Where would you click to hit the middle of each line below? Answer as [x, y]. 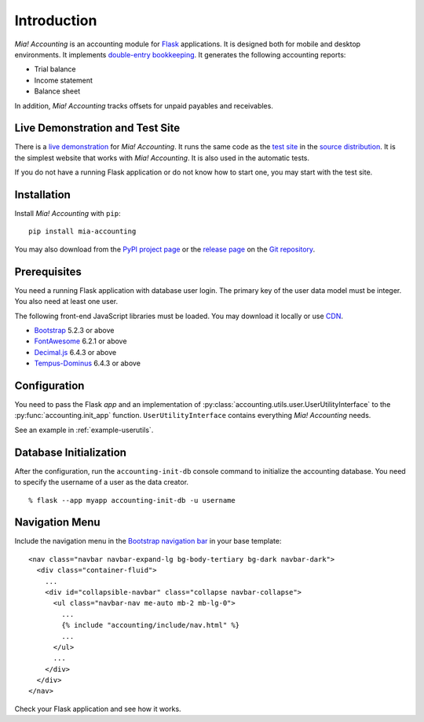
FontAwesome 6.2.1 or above [80, 341]
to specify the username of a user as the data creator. [101, 482]
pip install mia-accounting [82, 231]
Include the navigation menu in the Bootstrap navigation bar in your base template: [148, 541]
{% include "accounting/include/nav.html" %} [150, 625]
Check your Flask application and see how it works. [98, 709]
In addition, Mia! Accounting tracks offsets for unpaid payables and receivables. [144, 105]
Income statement [64, 80]
